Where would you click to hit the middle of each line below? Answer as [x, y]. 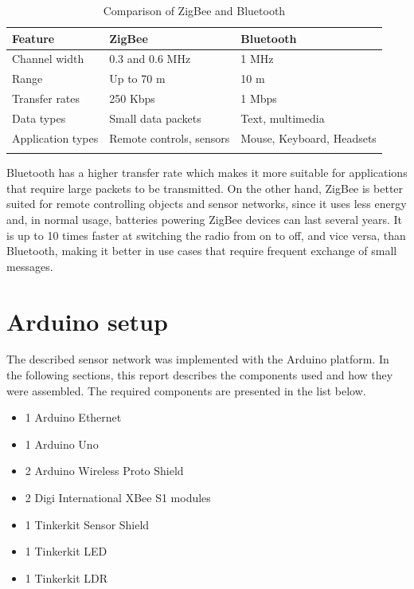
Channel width [48, 59]
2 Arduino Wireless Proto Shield [104, 471]
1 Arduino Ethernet [73, 417]
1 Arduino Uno [62, 444]
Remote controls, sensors [170, 137]
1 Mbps [259, 98]
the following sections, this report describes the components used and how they [200, 375]
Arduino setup [87, 321]
